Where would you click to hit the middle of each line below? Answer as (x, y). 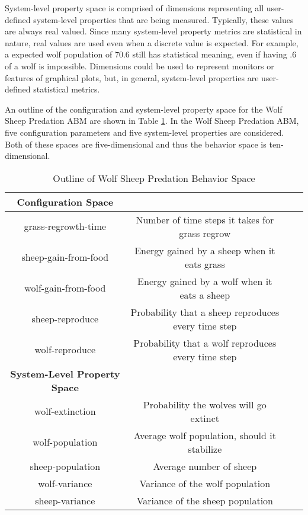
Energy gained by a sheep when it (205, 250)
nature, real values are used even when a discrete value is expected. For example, (152, 42)
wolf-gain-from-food (65, 288)
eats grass (205, 264)
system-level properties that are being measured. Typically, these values (163, 19)
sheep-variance (65, 500)
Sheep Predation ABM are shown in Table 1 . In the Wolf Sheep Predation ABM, (152, 121)
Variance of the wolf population (205, 483)
